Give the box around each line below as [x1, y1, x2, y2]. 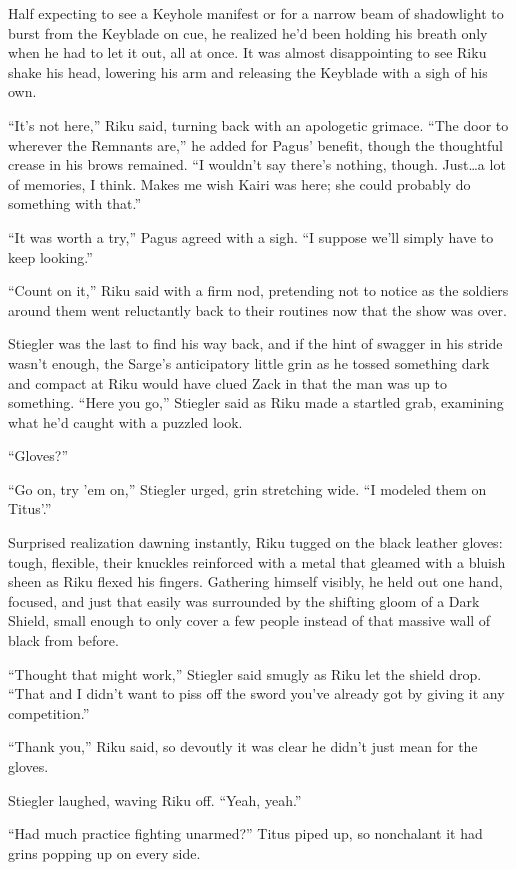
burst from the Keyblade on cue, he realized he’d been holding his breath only [8, 22, 488, 43]
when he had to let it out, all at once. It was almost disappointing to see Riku [8, 42, 487, 63]
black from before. [8, 630, 119, 651]
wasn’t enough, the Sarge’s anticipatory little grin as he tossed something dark [8, 352, 490, 373]
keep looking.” [8, 246, 93, 267]
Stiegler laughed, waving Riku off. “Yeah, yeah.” [8, 789, 302, 810]
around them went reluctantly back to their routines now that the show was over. [8, 299, 507, 320]
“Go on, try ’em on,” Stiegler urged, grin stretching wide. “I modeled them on [8, 478, 487, 499]
